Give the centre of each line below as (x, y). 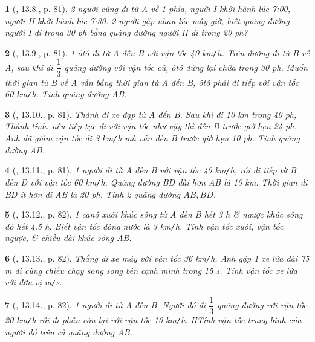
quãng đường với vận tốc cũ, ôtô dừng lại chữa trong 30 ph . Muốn (186, 67)
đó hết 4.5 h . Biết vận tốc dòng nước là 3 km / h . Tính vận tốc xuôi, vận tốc (144, 226)
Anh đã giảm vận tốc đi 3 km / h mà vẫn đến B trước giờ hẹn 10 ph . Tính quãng (152, 137)
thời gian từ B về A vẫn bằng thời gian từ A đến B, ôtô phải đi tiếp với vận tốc (152, 82)
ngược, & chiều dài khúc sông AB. (68, 238)
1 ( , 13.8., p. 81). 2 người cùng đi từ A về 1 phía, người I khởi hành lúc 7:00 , (148, 8)
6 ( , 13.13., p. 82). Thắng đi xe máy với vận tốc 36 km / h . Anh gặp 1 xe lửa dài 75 (157, 258)
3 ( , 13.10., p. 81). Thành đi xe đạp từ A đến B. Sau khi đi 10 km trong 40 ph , (151, 114)
